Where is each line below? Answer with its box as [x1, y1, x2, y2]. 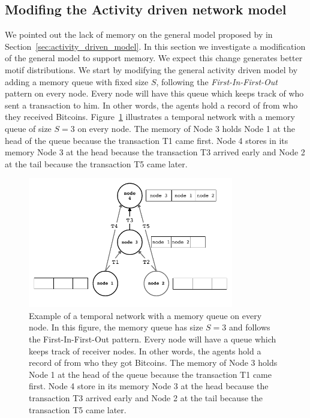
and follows [228, 321, 270, 333]
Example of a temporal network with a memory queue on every [29, 309, 262, 321]
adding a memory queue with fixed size [5, 75, 149, 88]
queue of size [5, 122, 52, 134]
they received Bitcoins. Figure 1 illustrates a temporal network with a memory [5, 110, 295, 123]
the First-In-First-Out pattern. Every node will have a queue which [29, 333, 276, 345]
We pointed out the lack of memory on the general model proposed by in [5, 28, 273, 41]
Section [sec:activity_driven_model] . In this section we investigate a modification [5, 40, 306, 52]
